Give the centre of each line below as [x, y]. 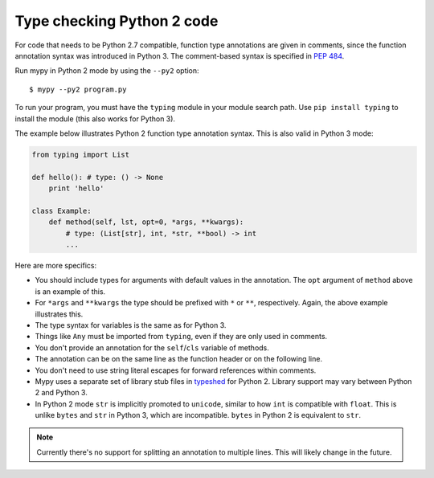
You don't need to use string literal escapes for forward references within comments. [176, 370]
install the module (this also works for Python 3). [95, 118]
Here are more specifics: [56, 265]
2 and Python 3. [61, 393]
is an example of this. [70, 291]
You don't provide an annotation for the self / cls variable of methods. [152, 347]
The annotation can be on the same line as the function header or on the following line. [179, 359]
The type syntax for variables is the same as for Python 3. [131, 325]
